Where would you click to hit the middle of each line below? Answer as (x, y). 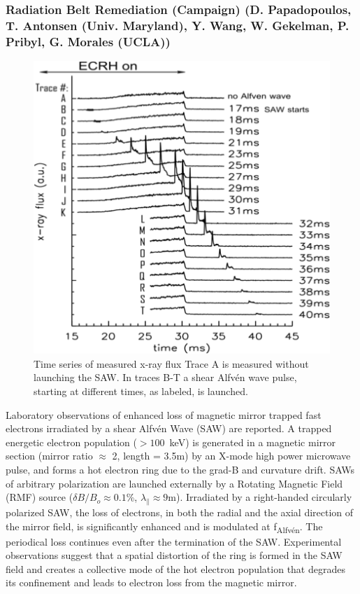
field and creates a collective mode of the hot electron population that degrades (175, 568)
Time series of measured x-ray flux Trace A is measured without (171, 363)
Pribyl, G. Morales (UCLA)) (88, 41)
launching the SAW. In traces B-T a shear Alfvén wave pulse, (165, 377)
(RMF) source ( (39, 497)
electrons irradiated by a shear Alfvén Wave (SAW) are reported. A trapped (169, 428)
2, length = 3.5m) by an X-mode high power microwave (231, 456)
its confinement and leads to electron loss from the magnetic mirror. (151, 582)
